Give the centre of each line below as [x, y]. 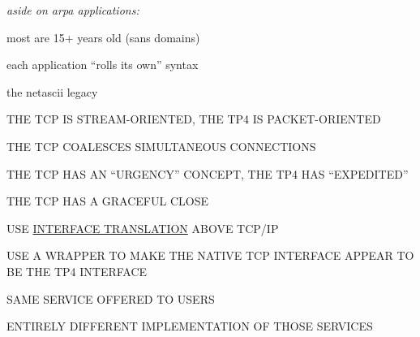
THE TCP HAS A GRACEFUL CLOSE [107, 201]
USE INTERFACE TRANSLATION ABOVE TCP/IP [143, 228]
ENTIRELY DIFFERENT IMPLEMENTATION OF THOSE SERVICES [190, 326]
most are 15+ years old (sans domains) [103, 37]
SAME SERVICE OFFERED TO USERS [111, 298]
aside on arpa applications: [73, 10]
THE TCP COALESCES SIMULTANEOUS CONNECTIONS [161, 146]
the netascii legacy [52, 91]
